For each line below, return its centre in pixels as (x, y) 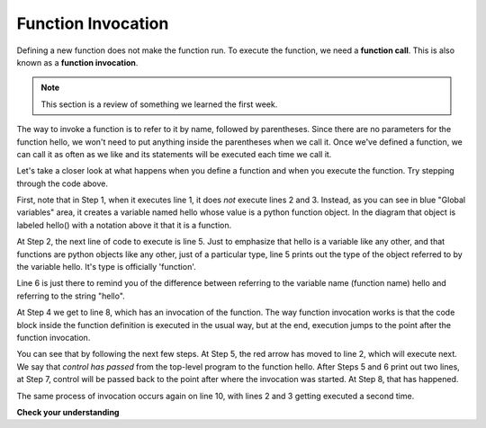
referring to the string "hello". (71, 296)
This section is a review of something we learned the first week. (159, 104)
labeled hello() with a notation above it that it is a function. (124, 225)
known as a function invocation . (77, 62)
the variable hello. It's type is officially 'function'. (107, 267)
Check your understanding (68, 412)
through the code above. (62, 183)
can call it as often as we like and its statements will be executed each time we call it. (174, 154)
